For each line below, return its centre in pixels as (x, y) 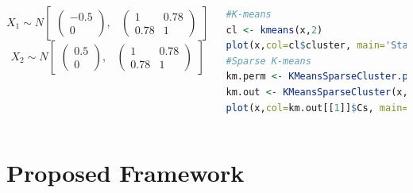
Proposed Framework (125, 173)
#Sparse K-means (268, 61)
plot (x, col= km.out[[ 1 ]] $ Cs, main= (317, 108)
